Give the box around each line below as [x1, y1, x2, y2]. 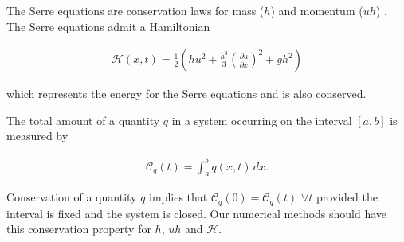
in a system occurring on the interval [171, 111, 352, 128]
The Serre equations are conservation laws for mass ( [6, 2, 265, 18]
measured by [6, 127, 69, 144]
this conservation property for [6, 221, 151, 237]
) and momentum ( [270, 2, 363, 18]
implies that [149, 189, 208, 205]
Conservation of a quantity [6, 189, 137, 205]
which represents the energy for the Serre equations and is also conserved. [6, 85, 367, 102]
